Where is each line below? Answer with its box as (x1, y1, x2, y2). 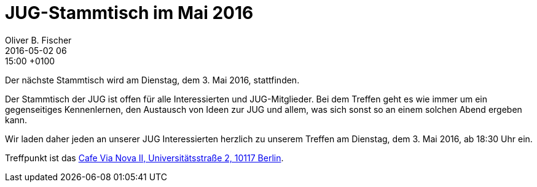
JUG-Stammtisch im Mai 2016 (5, 2, 254, 23)
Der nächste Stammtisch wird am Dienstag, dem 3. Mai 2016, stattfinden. (5, 74, 300, 85)
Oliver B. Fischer (5, 34, 72, 45)
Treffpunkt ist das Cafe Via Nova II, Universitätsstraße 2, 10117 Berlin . (5, 152, 284, 163)
